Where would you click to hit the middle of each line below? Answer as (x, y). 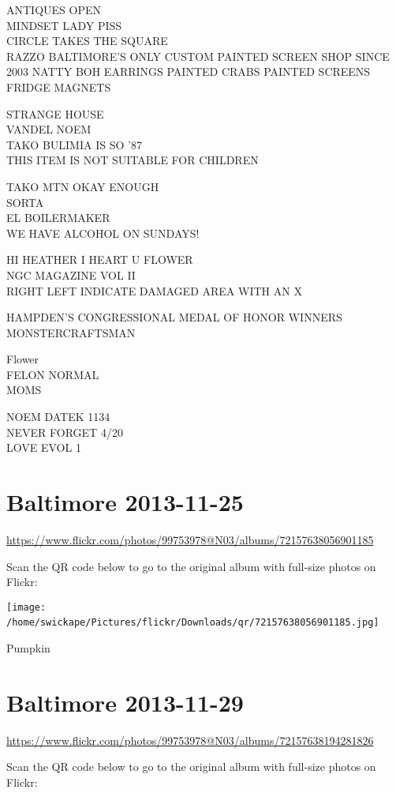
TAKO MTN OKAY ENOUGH (83, 186)
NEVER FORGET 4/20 (65, 432)
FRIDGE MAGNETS (59, 86)
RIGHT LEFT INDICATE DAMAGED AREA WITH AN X (154, 290)
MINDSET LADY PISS (64, 25)
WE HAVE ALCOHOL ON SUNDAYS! (103, 233)
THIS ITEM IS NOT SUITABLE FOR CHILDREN (133, 160)
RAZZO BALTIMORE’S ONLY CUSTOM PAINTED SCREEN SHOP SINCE (198, 56)
